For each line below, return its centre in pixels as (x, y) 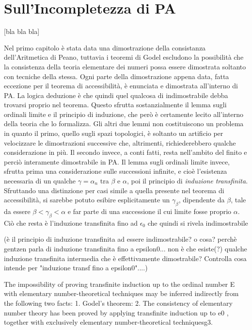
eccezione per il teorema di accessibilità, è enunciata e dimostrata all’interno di (121, 86)
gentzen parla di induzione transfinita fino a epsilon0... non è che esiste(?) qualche (126, 248)
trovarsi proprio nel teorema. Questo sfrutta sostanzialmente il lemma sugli (115, 105)
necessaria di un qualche (40, 181)
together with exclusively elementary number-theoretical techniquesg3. (108, 322)
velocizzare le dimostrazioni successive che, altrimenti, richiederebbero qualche (120, 142)
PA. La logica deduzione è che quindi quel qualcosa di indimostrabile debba (116, 95)
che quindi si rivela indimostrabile (198, 223)
